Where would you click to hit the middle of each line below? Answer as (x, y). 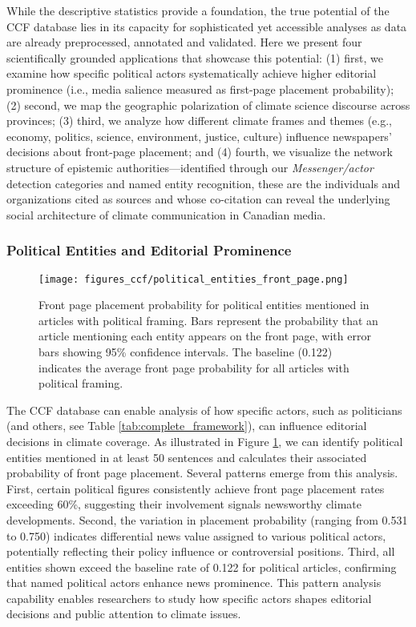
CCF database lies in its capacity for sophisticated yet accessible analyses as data (207, 26)
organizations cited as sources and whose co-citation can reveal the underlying (198, 199)
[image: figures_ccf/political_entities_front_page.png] (194, 279)
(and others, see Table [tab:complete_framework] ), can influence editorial (187, 426)
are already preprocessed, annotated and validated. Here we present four (184, 42)
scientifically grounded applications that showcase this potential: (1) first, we (195, 57)
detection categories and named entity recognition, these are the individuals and (204, 183)
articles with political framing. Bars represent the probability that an (208, 320)
